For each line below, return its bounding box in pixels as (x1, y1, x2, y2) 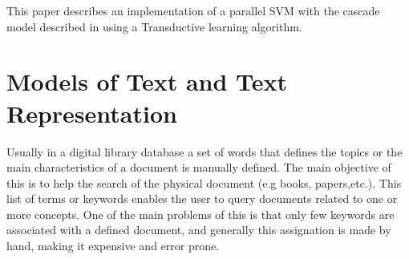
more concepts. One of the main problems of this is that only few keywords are (6, 205, 395, 222)
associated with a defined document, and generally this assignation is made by (6, 221, 391, 238)
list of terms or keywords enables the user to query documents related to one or (6, 190, 398, 207)
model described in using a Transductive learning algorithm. (6, 18, 302, 34)
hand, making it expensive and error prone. (6, 237, 220, 254)
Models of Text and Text (6, 65, 288, 98)
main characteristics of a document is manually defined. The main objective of (6, 159, 391, 176)
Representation (6, 96, 177, 129)
